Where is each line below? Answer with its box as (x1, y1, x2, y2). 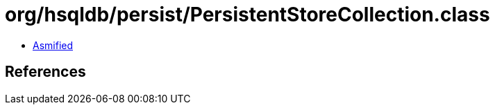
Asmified (33, 39, 74, 51)
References (5, 63, 86, 81)
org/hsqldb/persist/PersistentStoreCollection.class (5, 3, 490, 26)
